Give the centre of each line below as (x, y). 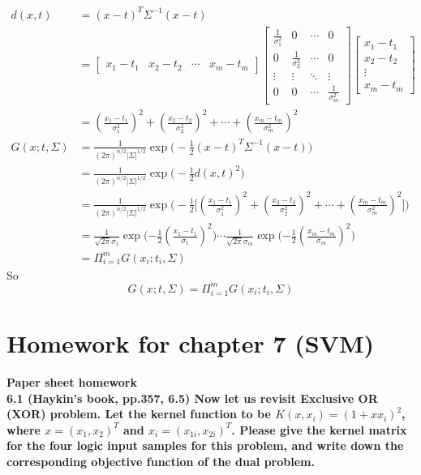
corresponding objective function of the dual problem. (161, 461)
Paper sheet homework (72, 381)
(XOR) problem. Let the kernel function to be (139, 414)
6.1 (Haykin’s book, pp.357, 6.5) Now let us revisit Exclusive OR (192, 398)
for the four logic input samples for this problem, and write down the (205, 445)
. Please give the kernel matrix (319, 429)
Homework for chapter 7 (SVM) (191, 342)
